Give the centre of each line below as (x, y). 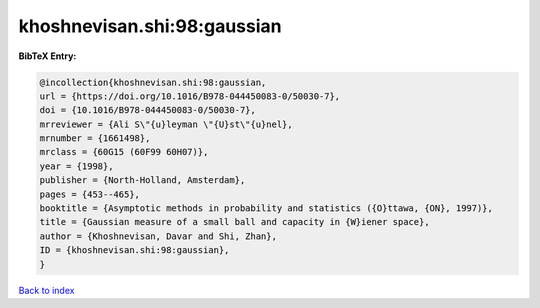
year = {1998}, (76, 166)
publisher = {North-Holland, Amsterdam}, (142, 180)
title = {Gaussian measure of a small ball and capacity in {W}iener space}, (234, 222)
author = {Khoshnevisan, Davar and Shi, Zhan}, (158, 236)
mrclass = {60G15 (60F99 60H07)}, (124, 152)
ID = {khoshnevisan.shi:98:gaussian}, (134, 250)
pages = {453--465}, (89, 194)
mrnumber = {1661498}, (95, 138)
